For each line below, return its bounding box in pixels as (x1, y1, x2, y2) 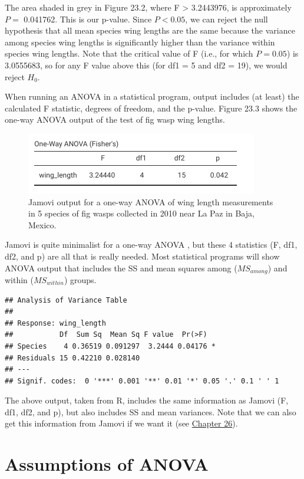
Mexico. (28, 218, 57, 231)
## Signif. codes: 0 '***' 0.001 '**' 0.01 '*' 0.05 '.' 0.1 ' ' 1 (5, 376, 279, 385)
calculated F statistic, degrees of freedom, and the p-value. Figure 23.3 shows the (5, 101, 298, 114)
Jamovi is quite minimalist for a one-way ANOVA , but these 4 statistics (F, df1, (5, 238, 298, 251)
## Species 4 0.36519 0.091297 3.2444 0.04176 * (5, 342, 216, 350)
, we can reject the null (185, 12, 268, 25)
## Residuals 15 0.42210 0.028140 (5, 353, 140, 362)
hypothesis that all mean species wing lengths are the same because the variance (5, 24, 295, 37)
